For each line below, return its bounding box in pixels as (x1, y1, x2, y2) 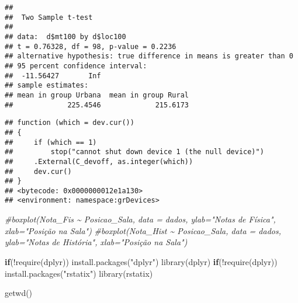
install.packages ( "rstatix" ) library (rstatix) (5, 267, 153, 279)
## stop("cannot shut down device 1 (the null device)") (5, 148, 264, 156)
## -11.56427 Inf (5, 71, 101, 80)
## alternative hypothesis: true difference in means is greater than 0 (5, 52, 293, 61)
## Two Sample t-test (5, 13, 93, 22)
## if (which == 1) (5, 138, 97, 147)
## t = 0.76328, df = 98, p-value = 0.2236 (5, 42, 176, 51)
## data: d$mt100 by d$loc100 (5, 32, 126, 41)
